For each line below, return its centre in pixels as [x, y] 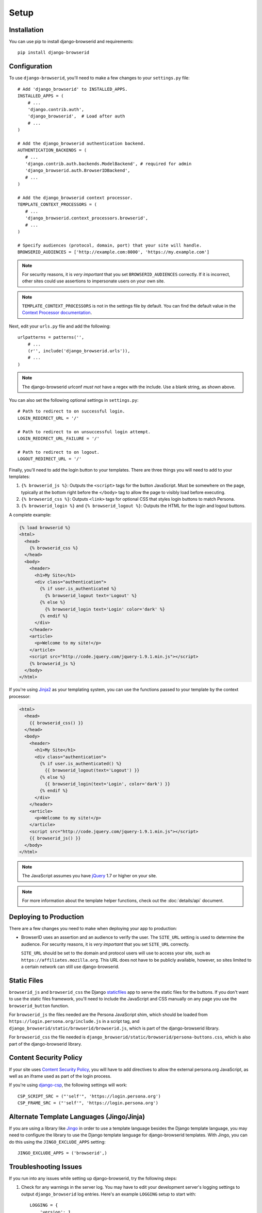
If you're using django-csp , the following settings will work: [68, 1085]
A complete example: [30, 515]
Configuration [31, 66]
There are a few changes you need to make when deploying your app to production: [93, 929]
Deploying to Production [47, 917]
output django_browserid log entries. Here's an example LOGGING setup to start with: [109, 1194]
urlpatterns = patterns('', [51, 337]
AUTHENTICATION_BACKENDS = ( [52, 150]
